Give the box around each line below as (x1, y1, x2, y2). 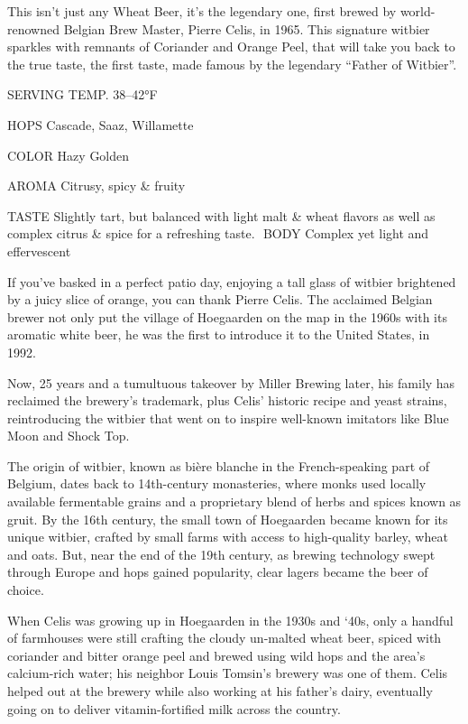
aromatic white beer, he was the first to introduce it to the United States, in (7, 325, 430, 344)
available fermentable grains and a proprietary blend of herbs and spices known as (7, 492, 462, 511)
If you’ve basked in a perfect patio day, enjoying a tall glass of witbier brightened (7, 272, 456, 291)
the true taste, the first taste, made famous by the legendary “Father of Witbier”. (7, 54, 457, 73)
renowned (7, 19, 60, 38)
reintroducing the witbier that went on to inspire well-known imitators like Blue (7, 408, 449, 427)
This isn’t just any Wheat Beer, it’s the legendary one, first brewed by (7, 2, 397, 20)
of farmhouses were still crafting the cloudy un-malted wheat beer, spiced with (7, 628, 442, 647)
